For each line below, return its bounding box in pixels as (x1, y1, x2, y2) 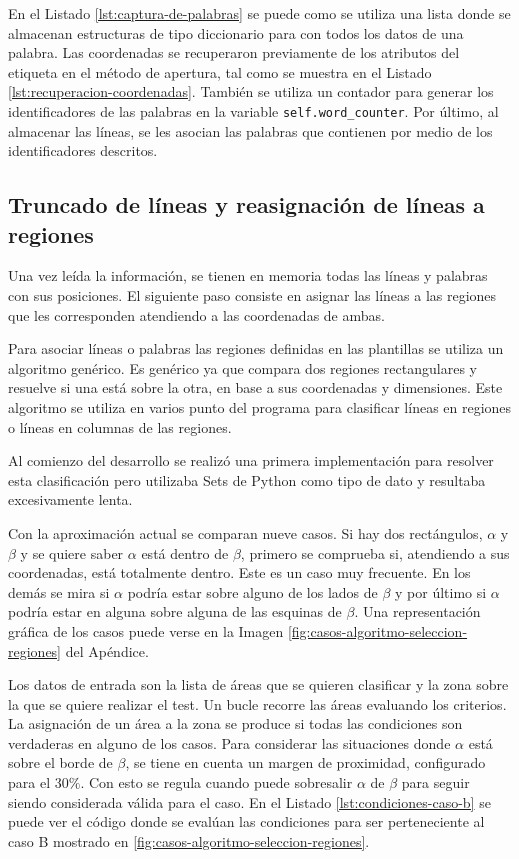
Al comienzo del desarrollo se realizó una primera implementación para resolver (8, 450, 494, 471)
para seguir (401, 772, 470, 793)
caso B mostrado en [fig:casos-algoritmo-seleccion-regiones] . (8, 830, 370, 851)
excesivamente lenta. (8, 489, 133, 510)
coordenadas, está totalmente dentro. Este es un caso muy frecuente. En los (8, 562, 471, 583)
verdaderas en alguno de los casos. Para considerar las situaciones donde (8, 732, 451, 753)
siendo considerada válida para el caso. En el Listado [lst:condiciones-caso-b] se (8, 791, 491, 812)
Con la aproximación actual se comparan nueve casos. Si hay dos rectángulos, (8, 522, 483, 543)
